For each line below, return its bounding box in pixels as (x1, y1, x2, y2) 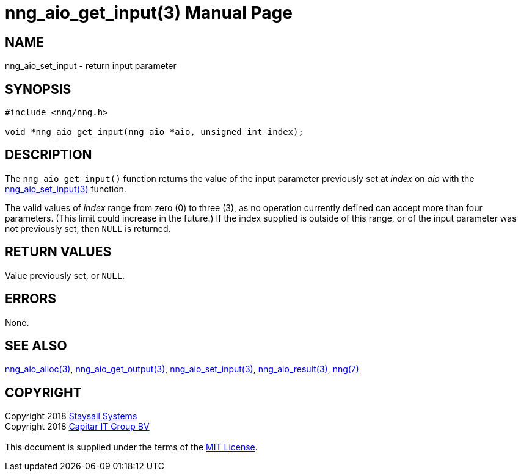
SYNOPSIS (5, 81, 71, 97)
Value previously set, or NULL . (5, 270, 125, 281)
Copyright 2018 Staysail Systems (5, 411, 137, 422)
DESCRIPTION (5, 147, 92, 163)
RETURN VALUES (5, 244, 112, 260)
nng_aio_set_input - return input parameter (5, 60, 177, 71)
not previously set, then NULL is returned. (5, 223, 171, 234)
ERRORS (5, 291, 57, 307)
